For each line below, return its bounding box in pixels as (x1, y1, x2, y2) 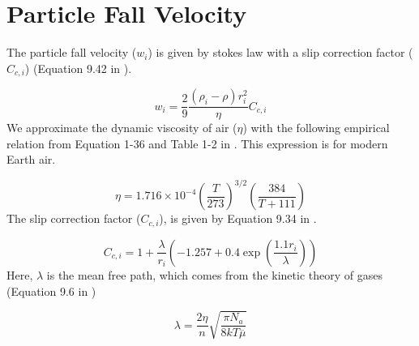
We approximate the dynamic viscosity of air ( (6, 119, 237, 136)
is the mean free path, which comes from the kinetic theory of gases (46, 266, 383, 283)
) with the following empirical (242, 119, 390, 136)
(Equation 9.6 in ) (6, 282, 96, 299)
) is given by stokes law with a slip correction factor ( (148, 44, 413, 61)
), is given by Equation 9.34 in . (159, 210, 317, 227)
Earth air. (6, 151, 56, 168)
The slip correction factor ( (6, 210, 141, 227)
